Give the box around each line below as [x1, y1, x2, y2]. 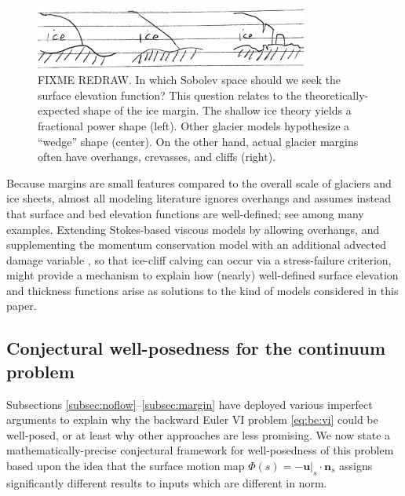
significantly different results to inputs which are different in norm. [6, 474, 327, 491]
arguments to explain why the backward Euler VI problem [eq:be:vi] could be [6, 411, 378, 428]
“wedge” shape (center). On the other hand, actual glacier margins [38, 133, 359, 149]
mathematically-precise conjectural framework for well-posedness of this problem [6, 442, 394, 458]
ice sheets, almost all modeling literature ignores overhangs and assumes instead [6, 190, 392, 206]
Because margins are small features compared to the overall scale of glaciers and [6, 174, 392, 191]
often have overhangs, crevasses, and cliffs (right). [38, 148, 276, 165]
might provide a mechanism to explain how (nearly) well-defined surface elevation [6, 267, 399, 283]
